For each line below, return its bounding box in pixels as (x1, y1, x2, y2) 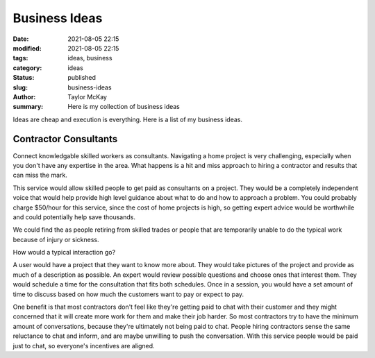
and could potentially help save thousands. (12, 212, 135, 221)
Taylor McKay (67, 92, 108, 101)
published (67, 74, 97, 82)
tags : (12, 54, 28, 62)
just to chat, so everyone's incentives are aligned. (12, 341, 156, 350)
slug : (12, 83, 28, 92)
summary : (12, 103, 44, 111)
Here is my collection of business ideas (67, 103, 181, 111)
